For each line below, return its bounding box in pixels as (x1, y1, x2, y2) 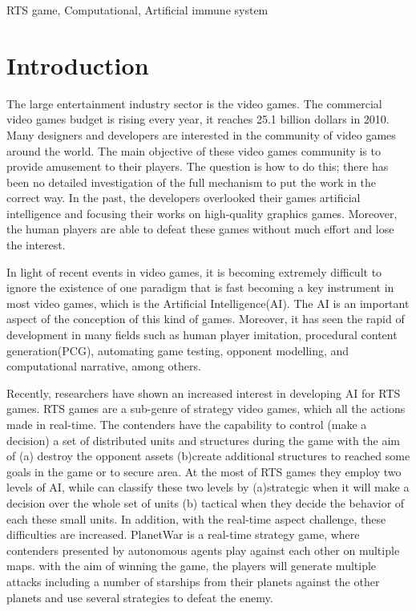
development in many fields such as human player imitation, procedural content (6, 326, 398, 343)
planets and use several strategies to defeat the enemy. (6, 589, 273, 605)
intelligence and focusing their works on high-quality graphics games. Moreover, (6, 204, 398, 221)
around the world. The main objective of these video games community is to (6, 142, 381, 159)
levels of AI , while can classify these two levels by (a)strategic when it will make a (6, 479, 410, 496)
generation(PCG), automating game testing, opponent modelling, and (6, 342, 349, 358)
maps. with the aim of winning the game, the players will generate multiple (6, 557, 377, 574)
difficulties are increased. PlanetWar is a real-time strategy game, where (6, 526, 360, 543)
